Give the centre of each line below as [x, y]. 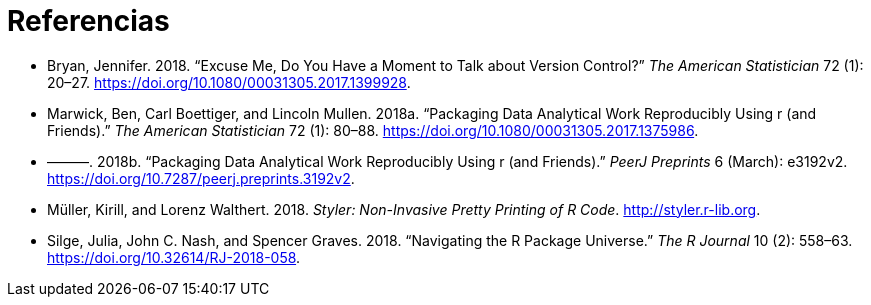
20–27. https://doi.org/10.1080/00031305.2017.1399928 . [229, 82]
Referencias [88, 21]
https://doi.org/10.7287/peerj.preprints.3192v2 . [201, 178]
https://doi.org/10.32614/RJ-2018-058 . [174, 257]
